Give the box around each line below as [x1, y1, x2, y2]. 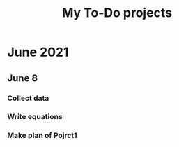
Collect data [7, 93, 49, 103]
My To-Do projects [61, 5, 173, 21]
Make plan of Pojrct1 [7, 131, 78, 141]
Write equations [7, 112, 63, 122]
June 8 [7, 72, 38, 84]
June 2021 [7, 44, 69, 60]
